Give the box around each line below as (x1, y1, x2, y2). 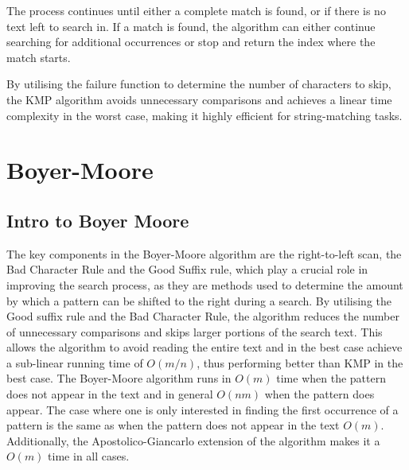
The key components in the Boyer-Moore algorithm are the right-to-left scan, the (6, 245, 402, 262)
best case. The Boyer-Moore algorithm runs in (6, 370, 232, 386)
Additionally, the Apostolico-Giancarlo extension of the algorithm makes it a (6, 432, 380, 449)
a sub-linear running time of (6, 354, 143, 371)
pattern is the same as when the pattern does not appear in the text (6, 417, 340, 433)
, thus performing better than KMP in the (197, 354, 403, 371)
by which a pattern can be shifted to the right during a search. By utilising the (6, 292, 391, 309)
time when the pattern (276, 370, 386, 386)
